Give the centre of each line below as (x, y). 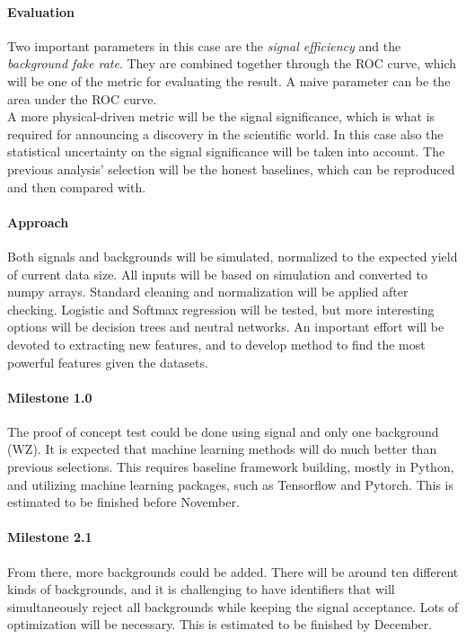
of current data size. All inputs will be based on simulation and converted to (217, 274)
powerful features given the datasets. (108, 362)
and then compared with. (77, 186)
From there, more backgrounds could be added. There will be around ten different (233, 571)
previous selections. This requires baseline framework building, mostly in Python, (231, 467)
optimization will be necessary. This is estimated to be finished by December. (220, 624)
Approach (38, 222)
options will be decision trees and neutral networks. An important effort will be (226, 327)
